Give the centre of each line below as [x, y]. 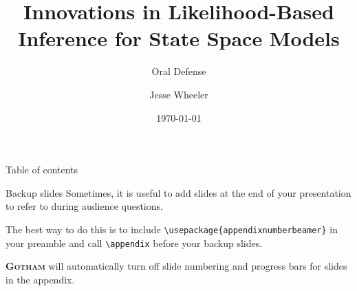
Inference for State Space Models [179, 38]
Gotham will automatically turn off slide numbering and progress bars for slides [176, 266]
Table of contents [42, 170]
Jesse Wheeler [179, 94]
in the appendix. [40, 279]
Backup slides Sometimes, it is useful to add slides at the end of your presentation [178, 192]
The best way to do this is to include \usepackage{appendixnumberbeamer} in [172, 229]
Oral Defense [179, 71]
